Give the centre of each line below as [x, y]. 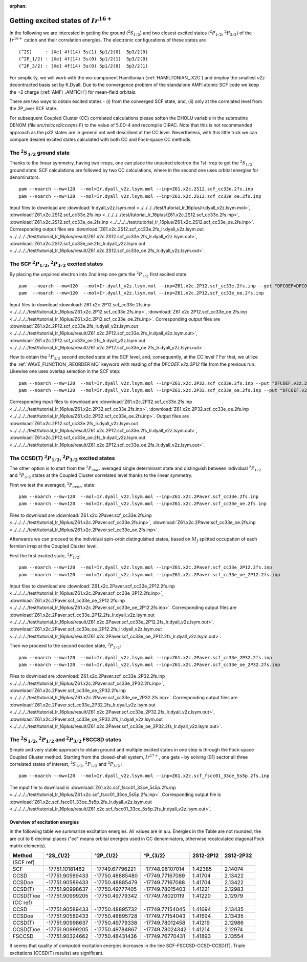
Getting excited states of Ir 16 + [61, 20]
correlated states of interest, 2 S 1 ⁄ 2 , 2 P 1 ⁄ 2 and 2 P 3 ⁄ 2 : [66, 765]
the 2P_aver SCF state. [34, 109]
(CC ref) [23, 903]
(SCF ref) [24, 862]
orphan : [18, 6]
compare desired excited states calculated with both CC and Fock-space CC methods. [101, 139]
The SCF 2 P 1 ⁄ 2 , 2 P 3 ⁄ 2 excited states [56, 264]
